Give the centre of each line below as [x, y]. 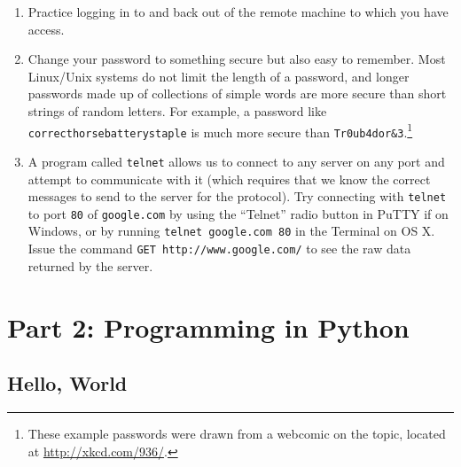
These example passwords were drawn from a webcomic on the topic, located [237, 433]
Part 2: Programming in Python [208, 327]
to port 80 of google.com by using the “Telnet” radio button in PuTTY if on [238, 213]
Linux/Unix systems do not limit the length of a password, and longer [219, 76]
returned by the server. [90, 265]
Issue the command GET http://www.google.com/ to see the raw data [219, 249]
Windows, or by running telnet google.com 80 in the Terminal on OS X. [231, 231]
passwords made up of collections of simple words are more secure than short [237, 93]
